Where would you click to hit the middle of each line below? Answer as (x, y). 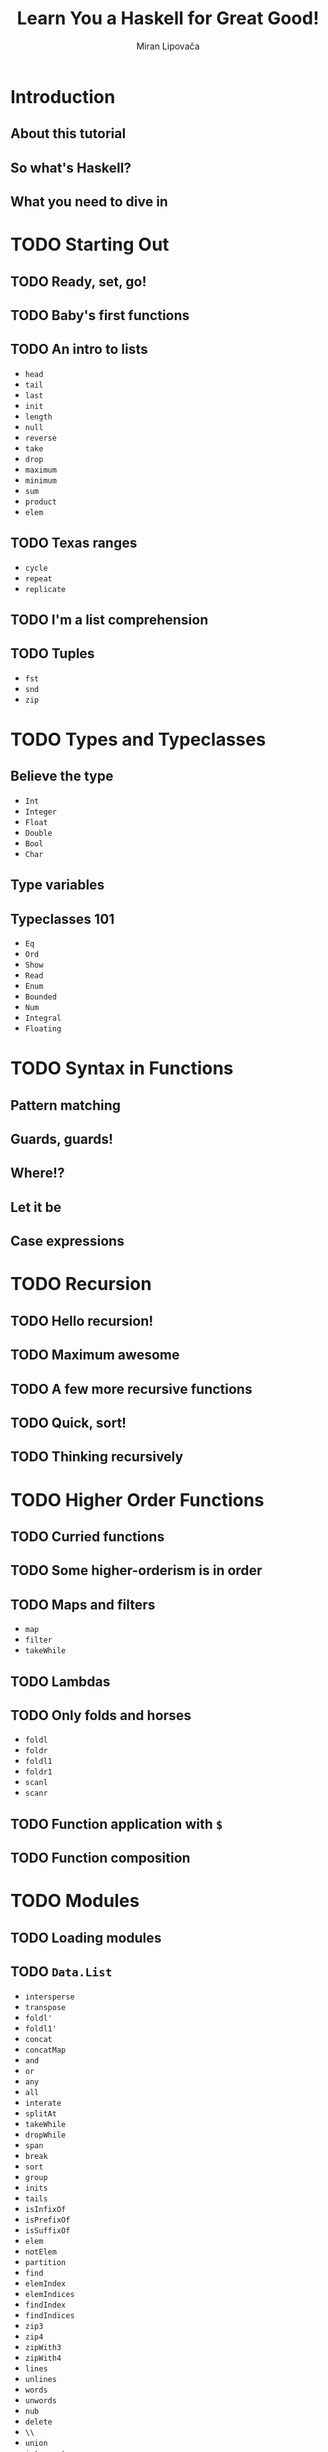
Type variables (57, 885)
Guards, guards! (62, 1139)
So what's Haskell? (71, 167)
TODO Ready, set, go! (78, 281)
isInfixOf (45, 2209)
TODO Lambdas (60, 1681)
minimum (40, 480)
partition (45, 2262)
